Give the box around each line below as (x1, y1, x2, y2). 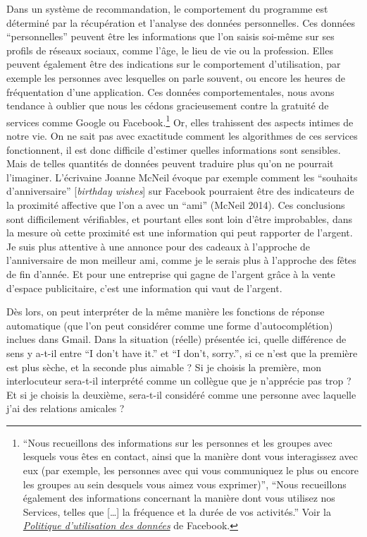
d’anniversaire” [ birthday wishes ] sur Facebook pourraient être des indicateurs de (6, 183, 354, 198)
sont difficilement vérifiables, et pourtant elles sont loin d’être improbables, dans (6, 211, 353, 226)
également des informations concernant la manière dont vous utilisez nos (23, 490, 335, 505)
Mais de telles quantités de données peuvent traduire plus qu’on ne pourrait (6, 156, 334, 171)
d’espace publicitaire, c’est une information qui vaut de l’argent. (6, 280, 282, 295)
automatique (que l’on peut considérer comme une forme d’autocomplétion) (6, 318, 333, 332)
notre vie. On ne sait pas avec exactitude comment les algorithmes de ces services (6, 128, 358, 143)
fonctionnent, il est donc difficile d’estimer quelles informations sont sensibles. (6, 142, 341, 157)
